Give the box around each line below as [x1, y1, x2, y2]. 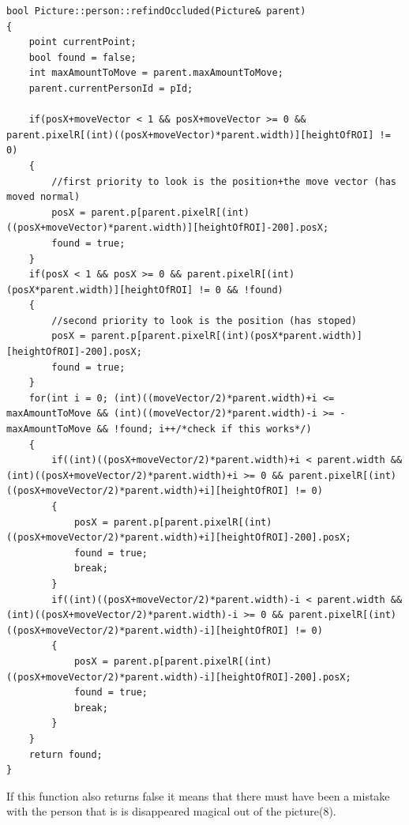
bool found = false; [28, 51, 137, 63]
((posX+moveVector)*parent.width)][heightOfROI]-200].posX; [6, 222, 329, 234]
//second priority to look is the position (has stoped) [51, 315, 357, 326]
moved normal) [6, 191, 81, 203]
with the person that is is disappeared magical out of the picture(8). [6, 803, 336, 819]
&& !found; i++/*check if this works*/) [96, 424, 312, 435]
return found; [28, 748, 103, 760]
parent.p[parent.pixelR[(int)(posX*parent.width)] [91, 330, 363, 342]
